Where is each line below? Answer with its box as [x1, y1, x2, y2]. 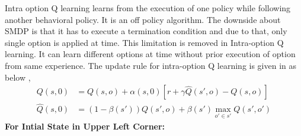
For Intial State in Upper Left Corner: [5, 120, 165, 132]
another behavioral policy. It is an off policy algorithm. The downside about [5, 13, 281, 25]
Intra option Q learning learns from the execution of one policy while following [5, 2, 291, 14]
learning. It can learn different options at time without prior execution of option [5, 48, 296, 60]
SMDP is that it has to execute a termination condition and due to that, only [5, 25, 287, 37]
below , [5, 71, 31, 83]
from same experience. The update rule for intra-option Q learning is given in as [5, 59, 297, 71]
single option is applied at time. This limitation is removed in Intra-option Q [5, 36, 284, 48]
